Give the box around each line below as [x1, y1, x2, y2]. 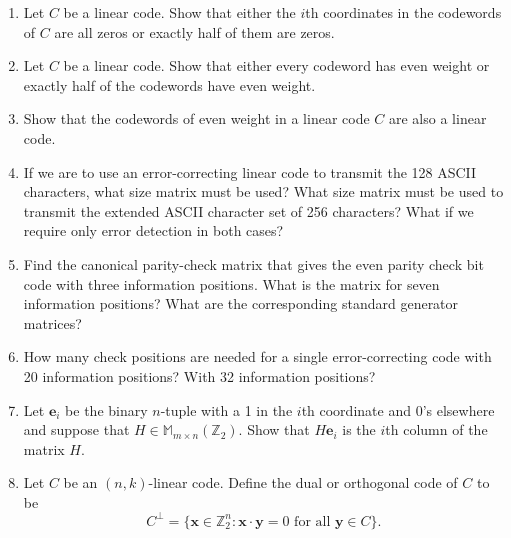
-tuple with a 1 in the [160, 399, 293, 420]
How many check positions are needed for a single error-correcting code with [23, 346, 492, 367]
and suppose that [23, 419, 130, 440]
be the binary [65, 399, 148, 420]
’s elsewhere [422, 399, 495, 420]
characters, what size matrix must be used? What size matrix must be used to [23, 181, 504, 202]
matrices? [23, 312, 82, 333]
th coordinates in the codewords [305, 2, 502, 22]
